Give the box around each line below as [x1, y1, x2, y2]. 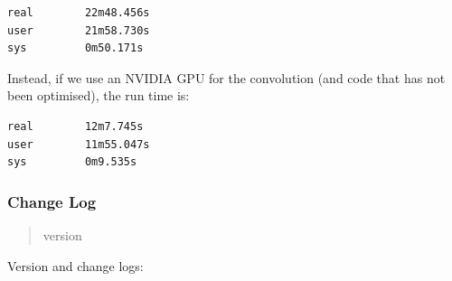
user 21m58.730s [7, 23, 150, 37]
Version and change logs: [7, 256, 144, 275]
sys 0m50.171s [7, 42, 144, 55]
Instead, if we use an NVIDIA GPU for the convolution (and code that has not [7, 68, 446, 87]
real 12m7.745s [7, 119, 144, 133]
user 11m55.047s [7, 137, 150, 151]
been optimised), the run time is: [7, 86, 190, 105]
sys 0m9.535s [7, 155, 137, 169]
